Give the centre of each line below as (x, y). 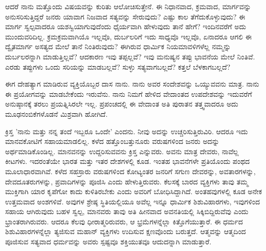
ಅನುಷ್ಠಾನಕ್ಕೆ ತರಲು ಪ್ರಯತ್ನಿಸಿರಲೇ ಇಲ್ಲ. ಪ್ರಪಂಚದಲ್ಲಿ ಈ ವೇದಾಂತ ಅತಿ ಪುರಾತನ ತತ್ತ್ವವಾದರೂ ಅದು (122, 104)
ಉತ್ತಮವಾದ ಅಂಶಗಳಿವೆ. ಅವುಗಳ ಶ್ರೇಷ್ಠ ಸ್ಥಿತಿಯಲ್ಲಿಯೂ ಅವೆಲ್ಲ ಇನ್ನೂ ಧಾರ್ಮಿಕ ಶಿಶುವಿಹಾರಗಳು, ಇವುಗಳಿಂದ (133, 201)
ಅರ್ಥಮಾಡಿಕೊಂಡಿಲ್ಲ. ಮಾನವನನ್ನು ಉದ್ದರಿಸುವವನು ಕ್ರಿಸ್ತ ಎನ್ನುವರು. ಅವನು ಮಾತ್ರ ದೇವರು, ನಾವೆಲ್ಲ (122, 151)
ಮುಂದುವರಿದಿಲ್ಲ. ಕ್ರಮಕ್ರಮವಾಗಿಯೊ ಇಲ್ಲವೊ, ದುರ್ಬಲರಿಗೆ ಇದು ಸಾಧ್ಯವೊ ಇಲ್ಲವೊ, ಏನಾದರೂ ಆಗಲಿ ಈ (128, 36)
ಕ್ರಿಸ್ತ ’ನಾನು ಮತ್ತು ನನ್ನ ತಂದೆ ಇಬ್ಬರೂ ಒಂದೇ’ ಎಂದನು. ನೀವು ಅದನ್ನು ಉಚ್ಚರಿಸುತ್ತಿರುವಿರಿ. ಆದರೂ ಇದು (127, 131)
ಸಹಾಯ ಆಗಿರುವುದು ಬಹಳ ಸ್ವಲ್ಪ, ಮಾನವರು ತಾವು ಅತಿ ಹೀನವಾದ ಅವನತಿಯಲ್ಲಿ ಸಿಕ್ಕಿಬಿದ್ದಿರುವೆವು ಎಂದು (127, 211)
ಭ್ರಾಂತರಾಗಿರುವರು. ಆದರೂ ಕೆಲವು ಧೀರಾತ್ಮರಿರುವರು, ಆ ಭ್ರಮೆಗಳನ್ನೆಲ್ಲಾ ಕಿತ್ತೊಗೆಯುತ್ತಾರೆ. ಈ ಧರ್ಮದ (124, 221)
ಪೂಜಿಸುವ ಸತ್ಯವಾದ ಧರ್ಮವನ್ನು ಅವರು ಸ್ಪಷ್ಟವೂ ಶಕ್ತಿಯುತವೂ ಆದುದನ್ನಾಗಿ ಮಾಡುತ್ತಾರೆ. (108, 242)
